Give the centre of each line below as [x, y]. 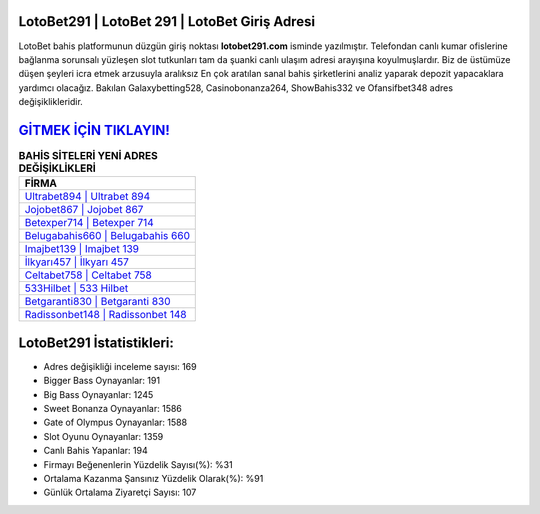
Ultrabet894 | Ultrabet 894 [87, 197]
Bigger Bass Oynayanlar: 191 [101, 381]
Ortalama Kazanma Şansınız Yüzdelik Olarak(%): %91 [153, 478]
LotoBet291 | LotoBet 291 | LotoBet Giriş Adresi [166, 21]
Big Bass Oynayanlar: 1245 [98, 394]
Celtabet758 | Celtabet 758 [88, 275]
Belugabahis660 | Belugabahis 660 [107, 236]
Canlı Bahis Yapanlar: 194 [96, 451]
